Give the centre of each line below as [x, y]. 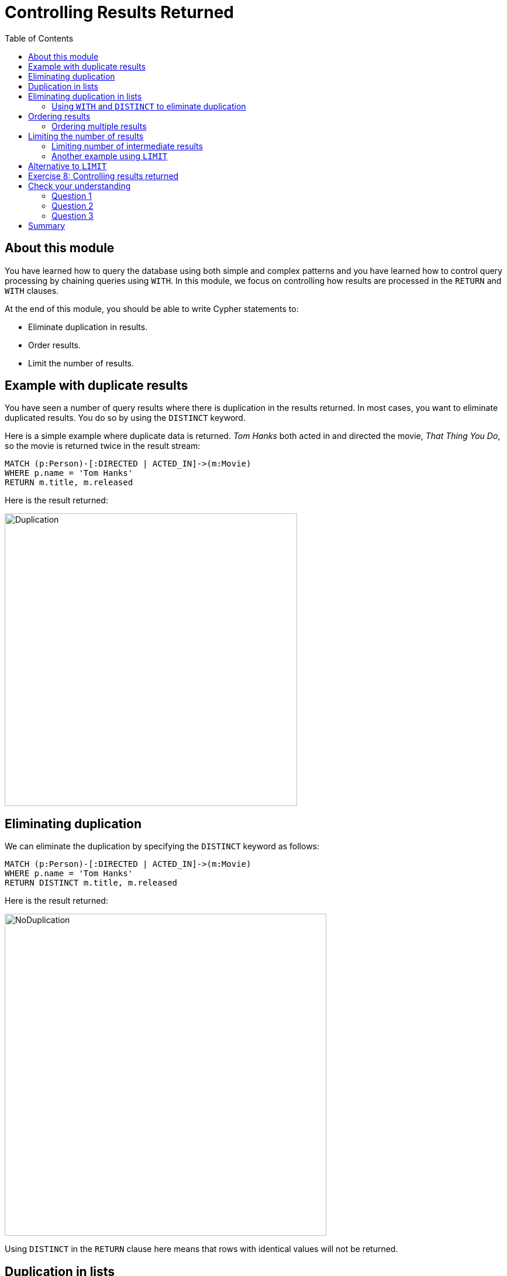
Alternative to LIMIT [68, 166]
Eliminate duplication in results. [88, 327]
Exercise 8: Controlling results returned [104, 176]
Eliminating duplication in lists [85, 96]
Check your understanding [80, 186]
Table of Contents [39, 38]
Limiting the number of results [86, 136]
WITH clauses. [32, 290]
